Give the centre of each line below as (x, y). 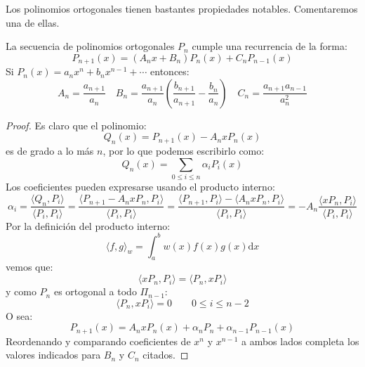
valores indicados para (53, 355)
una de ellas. (33, 22)
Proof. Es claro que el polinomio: (76, 125)
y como (21, 291)
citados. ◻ (166, 355)
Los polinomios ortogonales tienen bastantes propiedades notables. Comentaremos (182, 8)
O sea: (19, 315)
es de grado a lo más (50, 151)
